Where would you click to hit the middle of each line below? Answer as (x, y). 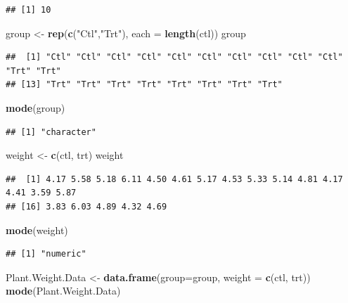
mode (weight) (37, 230)
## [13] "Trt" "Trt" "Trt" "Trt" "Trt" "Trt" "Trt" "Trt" (144, 85)
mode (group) (36, 107)
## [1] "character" (51, 132)
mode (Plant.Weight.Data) (63, 291)
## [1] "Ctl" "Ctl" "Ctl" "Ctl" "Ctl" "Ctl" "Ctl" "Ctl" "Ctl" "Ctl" (174, 57)
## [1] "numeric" (46, 254)
